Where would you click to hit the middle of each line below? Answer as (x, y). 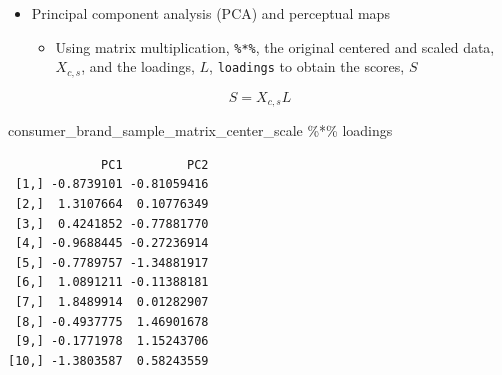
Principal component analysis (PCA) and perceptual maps (210, 13)
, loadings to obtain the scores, (307, 66)
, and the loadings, (138, 66)
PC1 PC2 (155, 164)
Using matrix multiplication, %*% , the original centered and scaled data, (275, 46)
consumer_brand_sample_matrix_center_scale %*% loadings (200, 130)
